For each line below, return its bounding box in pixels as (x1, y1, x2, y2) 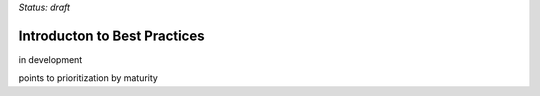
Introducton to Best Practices (18, 27, 205, 44)
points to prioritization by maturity (18, 72, 159, 84)
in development (18, 53, 83, 65)
